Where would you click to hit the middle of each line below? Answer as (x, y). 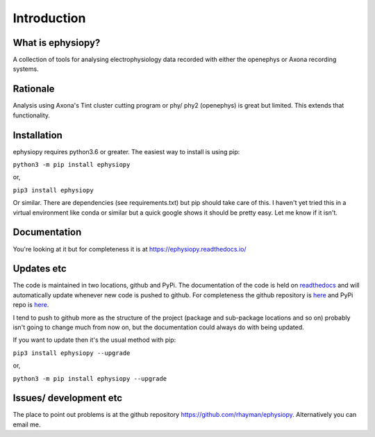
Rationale (34, 89)
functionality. (32, 115)
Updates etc (40, 269)
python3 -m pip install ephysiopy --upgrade (90, 378)
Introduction (49, 18)
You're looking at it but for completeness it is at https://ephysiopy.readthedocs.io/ (130, 249)
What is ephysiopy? (57, 43)
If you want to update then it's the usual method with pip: (94, 340)
